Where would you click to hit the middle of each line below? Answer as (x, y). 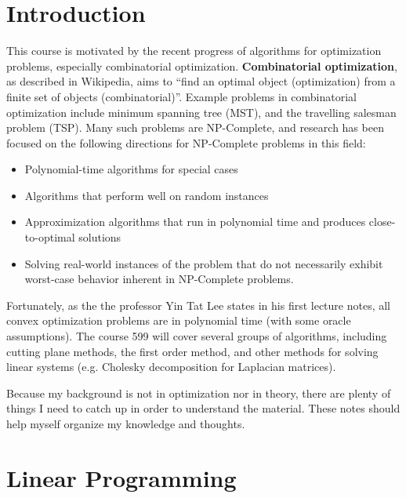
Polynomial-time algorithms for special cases (131, 169)
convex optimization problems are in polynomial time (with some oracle (179, 320)
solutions (100, 237)
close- (382, 222)
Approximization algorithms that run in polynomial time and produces (195, 222)
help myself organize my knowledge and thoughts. (126, 423)
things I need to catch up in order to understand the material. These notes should (203, 408)
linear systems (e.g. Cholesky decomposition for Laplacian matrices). (171, 367)
